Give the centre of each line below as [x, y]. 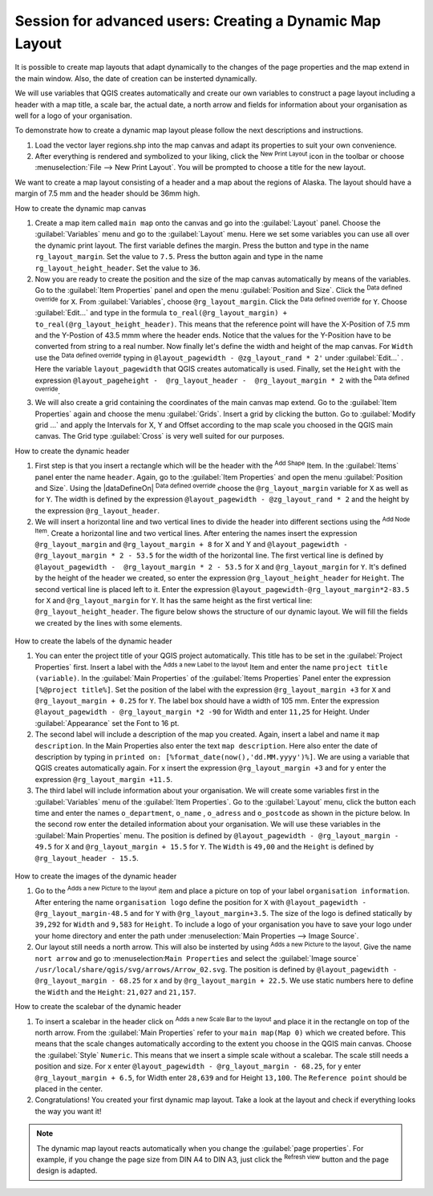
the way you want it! [68, 1111]
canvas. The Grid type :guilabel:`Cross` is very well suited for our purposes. [160, 436]
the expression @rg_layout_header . [97, 510]
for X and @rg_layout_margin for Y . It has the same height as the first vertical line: [174, 600]
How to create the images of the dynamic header [96, 876]
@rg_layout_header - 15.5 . [87, 857]
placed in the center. [69, 1089]
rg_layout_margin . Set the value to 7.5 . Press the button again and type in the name [179, 257]
